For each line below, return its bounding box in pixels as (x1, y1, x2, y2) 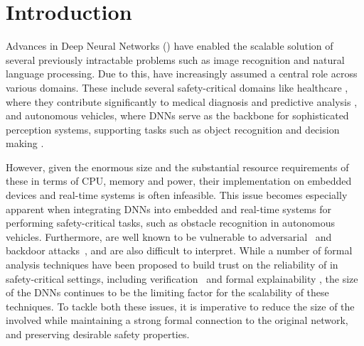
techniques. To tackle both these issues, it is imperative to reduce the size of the (6, 298, 355, 313)
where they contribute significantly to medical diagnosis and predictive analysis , (6, 94, 358, 109)
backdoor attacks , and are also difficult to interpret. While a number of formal (6, 243, 353, 258)
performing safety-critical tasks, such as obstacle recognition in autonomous (6, 215, 336, 230)
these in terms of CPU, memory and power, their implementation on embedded (6, 173, 352, 188)
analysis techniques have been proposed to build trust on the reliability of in (6, 257, 338, 272)
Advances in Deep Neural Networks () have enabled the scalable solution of (6, 38, 333, 53)
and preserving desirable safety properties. (6, 327, 190, 341)
